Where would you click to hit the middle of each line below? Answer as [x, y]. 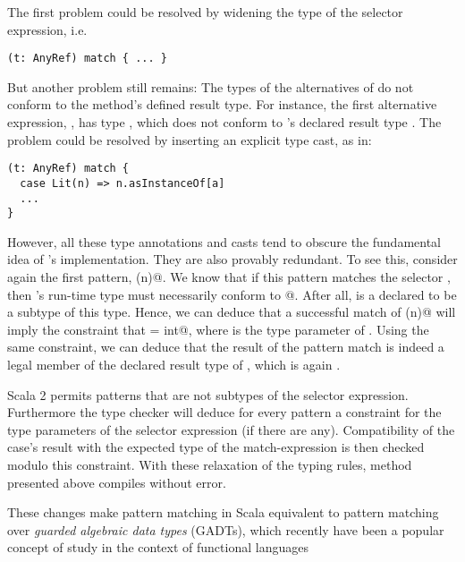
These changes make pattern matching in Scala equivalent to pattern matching [223, 512]
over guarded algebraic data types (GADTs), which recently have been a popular [226, 529]
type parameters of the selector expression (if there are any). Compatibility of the [231, 429]
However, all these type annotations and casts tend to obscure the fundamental [224, 241]
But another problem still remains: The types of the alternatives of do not [211, 86]
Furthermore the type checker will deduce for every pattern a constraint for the [224, 412]
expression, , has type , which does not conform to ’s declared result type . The [224, 122]
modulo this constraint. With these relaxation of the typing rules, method [210, 464]
